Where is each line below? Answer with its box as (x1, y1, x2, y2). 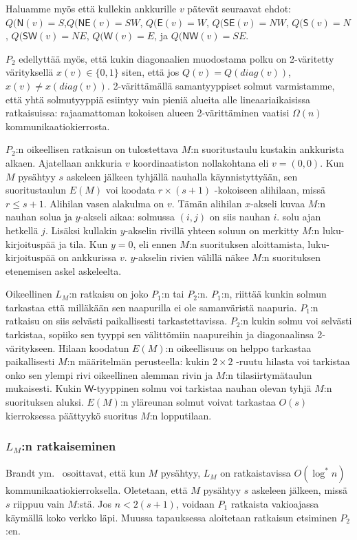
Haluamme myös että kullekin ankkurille (6, 1, 177, 15)
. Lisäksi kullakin (45, 222, 118, 237)
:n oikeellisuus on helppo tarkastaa (165, 340, 312, 355)
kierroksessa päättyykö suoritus (6, 408, 138, 422)
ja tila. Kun (58, 236, 108, 251)
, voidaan (175, 497, 215, 511)
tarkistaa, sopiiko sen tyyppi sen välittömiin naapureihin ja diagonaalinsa (6, 327, 314, 342)
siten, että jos (122, 65, 180, 79)
